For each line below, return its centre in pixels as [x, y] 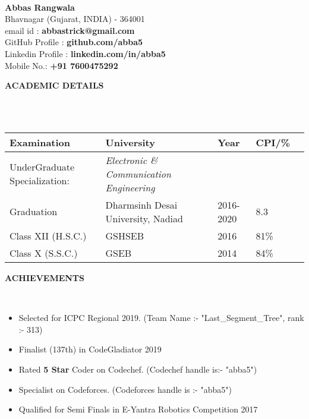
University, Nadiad [144, 218]
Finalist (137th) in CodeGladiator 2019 [90, 349]
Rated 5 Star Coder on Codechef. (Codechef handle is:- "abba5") [138, 369]
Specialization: [40, 181]
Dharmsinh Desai [141, 204]
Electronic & [132, 160]
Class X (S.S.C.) [44, 253]
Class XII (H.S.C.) [48, 235]
